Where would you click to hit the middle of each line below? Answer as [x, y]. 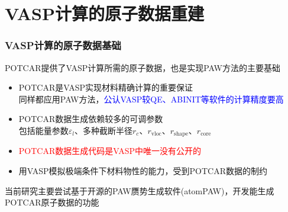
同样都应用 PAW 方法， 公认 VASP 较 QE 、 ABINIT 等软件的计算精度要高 [151, 99]
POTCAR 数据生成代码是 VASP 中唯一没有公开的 [110, 151]
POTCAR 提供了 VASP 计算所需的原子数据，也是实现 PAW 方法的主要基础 [143, 67]
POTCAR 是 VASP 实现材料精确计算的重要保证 [106, 87]
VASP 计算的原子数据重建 [104, 13]
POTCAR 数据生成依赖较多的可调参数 [91, 119]
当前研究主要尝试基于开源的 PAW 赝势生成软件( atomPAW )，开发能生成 [140, 190]
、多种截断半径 [104, 130]
